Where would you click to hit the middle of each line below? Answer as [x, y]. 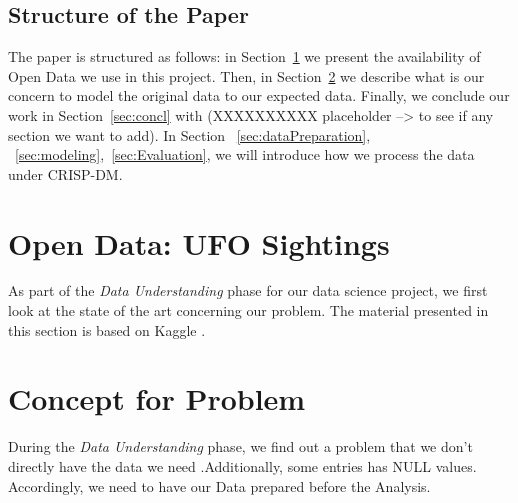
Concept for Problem [157, 398]
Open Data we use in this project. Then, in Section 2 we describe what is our [246, 75]
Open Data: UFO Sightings [199, 242]
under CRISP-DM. [65, 173]
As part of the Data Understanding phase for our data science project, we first [248, 290]
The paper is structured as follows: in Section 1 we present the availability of [244, 56]
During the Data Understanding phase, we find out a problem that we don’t [240, 446]
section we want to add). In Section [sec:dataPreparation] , [189, 134]
